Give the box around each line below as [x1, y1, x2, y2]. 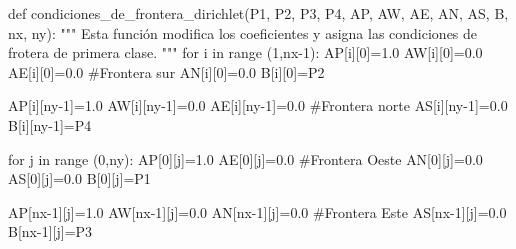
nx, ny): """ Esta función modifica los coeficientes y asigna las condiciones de [8, 22, 478, 43]
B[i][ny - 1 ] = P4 [8, 114, 92, 135]
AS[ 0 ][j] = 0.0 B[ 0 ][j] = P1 [8, 168, 151, 189]
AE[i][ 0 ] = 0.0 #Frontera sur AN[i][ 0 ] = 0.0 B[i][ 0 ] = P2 [8, 61, 325, 82]
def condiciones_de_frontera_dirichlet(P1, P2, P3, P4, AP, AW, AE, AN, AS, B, [8, 3, 509, 23]
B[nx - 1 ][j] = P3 [8, 221, 93, 242]
